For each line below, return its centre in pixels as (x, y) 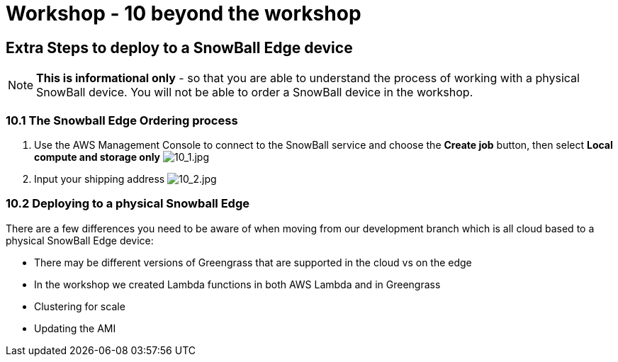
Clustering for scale (80, 306)
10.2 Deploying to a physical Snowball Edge (128, 204)
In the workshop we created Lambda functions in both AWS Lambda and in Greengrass (237, 284)
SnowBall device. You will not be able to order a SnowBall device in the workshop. (255, 92)
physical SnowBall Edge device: (80, 240)
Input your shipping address (100, 179)
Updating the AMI (75, 328)
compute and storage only (97, 157)
